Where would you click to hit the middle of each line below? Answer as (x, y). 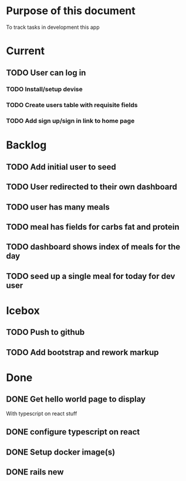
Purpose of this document (71, 11)
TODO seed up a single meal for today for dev (91, 276)
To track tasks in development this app (53, 27)
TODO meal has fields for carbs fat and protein (93, 227)
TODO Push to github (45, 332)
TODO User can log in (46, 73)
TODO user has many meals (58, 207)
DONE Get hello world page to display (76, 399)
